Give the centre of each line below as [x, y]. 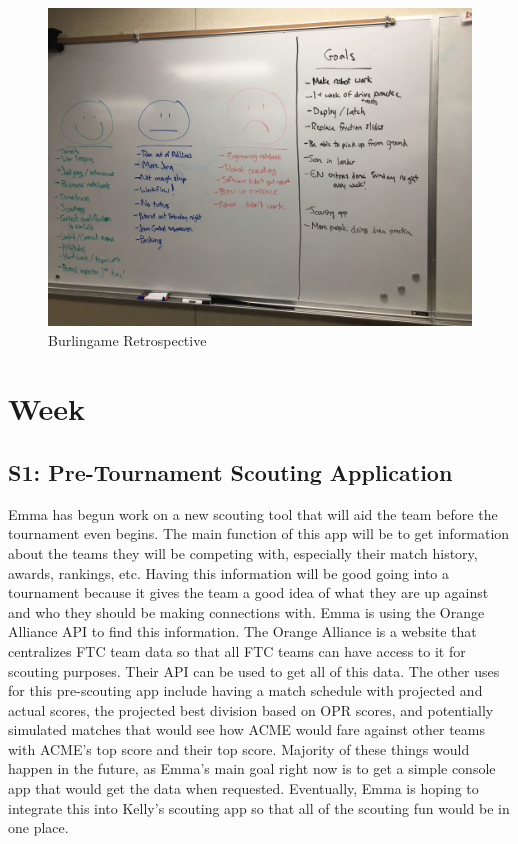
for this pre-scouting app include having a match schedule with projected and [245, 690]
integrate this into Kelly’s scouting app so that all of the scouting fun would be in [259, 807]
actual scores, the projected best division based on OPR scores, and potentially [251, 709]
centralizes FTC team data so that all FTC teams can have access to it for [237, 650]
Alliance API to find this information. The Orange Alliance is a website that [242, 631]
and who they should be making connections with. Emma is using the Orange [246, 611]
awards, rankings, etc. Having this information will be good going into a [228, 572]
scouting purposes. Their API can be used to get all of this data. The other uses [254, 670]
